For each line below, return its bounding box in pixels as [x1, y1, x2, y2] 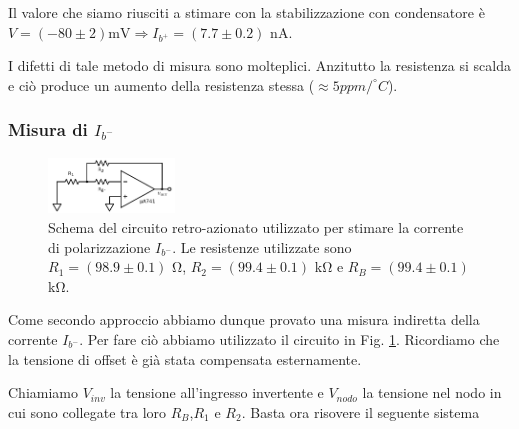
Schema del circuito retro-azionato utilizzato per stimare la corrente [48, 217, 464, 238]
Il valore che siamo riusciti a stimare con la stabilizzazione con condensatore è [8, 2, 485, 22]
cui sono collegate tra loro [8, 401, 167, 422]
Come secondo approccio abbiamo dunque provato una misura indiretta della [8, 309, 480, 330]
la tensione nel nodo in [362, 382, 502, 403]
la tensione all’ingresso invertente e [110, 382, 324, 403]
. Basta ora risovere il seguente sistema [241, 401, 480, 422]
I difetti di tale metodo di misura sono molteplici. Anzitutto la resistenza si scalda [8, 55, 511, 76]
